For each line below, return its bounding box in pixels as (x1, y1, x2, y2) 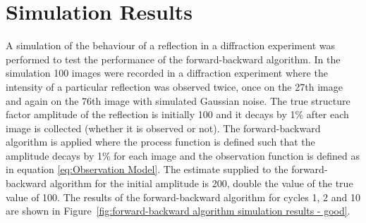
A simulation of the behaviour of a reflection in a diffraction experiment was (6, 38, 335, 53)
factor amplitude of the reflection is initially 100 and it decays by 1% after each (6, 107, 349, 122)
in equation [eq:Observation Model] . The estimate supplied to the (6, 162, 288, 177)
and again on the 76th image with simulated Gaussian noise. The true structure (6, 93, 350, 108)
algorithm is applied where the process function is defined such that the (6, 134, 315, 149)
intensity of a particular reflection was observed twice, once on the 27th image (6, 79, 343, 94)
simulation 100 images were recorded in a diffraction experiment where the (6, 65, 328, 80)
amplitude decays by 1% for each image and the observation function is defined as (6, 148, 360, 163)
